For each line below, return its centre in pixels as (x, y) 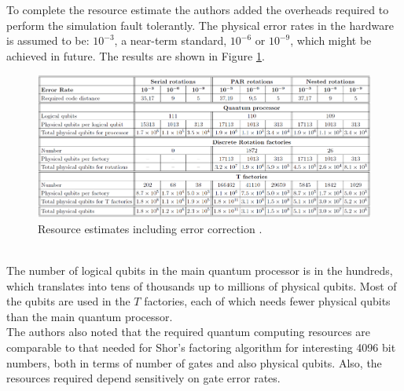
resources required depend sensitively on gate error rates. (143, 378)
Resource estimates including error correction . (150, 228)
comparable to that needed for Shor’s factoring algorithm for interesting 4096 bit (201, 347)
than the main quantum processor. (90, 316)
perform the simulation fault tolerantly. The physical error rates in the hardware (200, 25)
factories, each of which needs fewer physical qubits (267, 301)
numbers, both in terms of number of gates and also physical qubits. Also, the (194, 362)
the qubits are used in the (68, 301)
